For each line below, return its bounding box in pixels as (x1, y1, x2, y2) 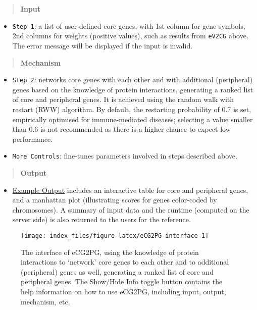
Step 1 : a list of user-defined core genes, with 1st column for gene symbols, (12, 20, 245, 31)
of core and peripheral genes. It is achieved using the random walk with (12, 94, 234, 105)
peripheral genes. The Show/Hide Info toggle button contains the (21, 276, 223, 287)
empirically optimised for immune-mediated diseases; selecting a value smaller (12, 114, 253, 124)
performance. (12, 133, 53, 144)
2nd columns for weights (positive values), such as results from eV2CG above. (12, 30, 248, 41)
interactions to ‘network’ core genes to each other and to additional (21, 256, 229, 267)
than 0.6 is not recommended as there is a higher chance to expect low (12, 124, 231, 134)
